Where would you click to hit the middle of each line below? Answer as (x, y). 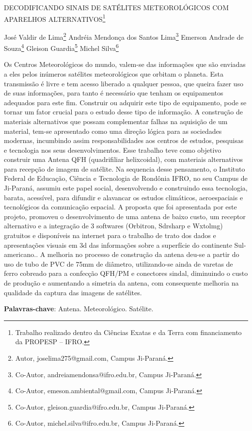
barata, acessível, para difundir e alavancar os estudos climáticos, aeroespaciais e (124, 197)
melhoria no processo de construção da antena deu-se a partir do (143, 254)
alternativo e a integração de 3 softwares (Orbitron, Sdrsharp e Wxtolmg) (113, 226)
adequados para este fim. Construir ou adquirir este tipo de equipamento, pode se (125, 102)
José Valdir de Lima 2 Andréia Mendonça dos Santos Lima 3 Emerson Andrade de (124, 36)
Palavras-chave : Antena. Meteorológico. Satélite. (79, 309)
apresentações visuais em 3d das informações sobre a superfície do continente (118, 245)
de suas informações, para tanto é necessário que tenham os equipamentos (114, 93)
